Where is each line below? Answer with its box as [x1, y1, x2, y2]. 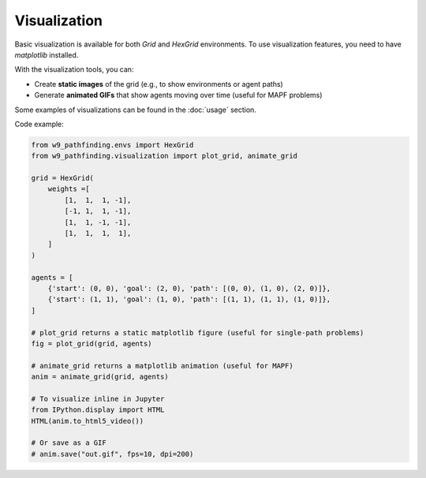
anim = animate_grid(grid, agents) [31, 372, 169, 382]
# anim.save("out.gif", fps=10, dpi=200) [31, 450, 194, 458]
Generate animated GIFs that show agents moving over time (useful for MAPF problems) [34, 91, 323, 100]
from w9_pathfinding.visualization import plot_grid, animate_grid [31, 151, 298, 161]
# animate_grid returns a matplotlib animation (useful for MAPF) [31, 361, 293, 370]
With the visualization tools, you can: [14, 65, 134, 74]
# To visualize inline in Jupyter [31, 394, 165, 403]
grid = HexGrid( [31, 174, 95, 183]
